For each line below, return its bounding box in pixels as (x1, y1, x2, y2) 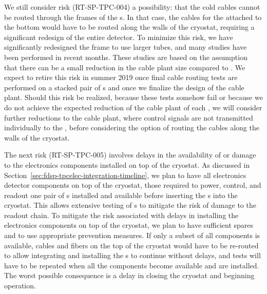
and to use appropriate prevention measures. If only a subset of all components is (4, 230, 260, 241)
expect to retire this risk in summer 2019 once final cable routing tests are (4, 72, 238, 83)
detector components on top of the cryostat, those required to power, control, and (4, 180, 261, 190)
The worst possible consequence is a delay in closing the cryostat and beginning (4, 270, 255, 281)
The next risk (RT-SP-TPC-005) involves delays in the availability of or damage (4, 149, 256, 160)
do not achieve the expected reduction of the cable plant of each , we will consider (4, 102, 262, 112)
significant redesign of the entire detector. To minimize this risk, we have (4, 31, 233, 42)
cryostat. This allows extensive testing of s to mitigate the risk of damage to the (4, 200, 256, 210)
